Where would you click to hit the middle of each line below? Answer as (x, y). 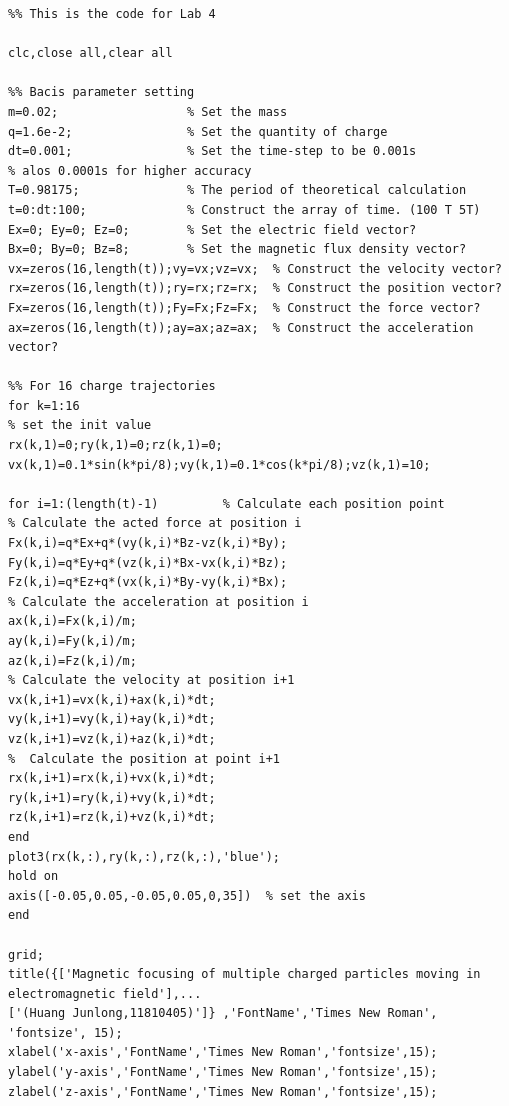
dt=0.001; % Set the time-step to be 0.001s (212, 151)
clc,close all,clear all (90, 53)
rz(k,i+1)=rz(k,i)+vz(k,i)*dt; (112, 817)
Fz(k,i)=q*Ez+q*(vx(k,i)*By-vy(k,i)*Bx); (148, 582)
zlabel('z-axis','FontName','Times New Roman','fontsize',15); (223, 1091)
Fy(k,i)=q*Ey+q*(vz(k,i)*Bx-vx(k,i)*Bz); (148, 562)
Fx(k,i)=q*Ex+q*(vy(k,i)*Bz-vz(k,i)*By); (148, 543)
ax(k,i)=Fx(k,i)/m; (72, 621)
